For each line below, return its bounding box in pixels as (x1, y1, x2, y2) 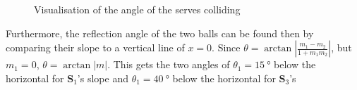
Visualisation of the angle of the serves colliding (34, 2, 241, 16)
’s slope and (77, 70, 128, 85)
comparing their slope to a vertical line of (6, 40, 185, 55)
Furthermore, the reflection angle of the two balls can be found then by (6, 25, 314, 40)
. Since (212, 40, 241, 55)
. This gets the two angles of (107, 57, 230, 72)
